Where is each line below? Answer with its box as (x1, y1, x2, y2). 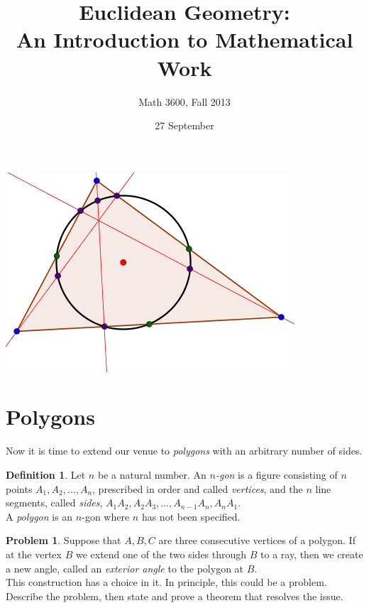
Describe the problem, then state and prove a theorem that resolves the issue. (6, 588, 343, 603)
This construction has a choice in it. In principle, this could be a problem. (6, 575, 327, 590)
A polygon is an (6, 509, 73, 523)
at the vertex (6, 546, 62, 561)
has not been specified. (141, 509, 241, 523)
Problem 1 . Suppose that (6, 533, 121, 548)
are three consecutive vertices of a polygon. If (158, 533, 356, 548)
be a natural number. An (97, 467, 206, 482)
